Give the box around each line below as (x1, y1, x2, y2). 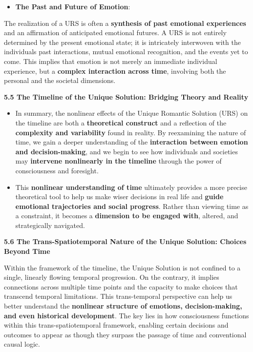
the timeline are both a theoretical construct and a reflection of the (15, 117, 227, 127)
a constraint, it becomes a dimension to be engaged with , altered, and (15, 210, 238, 221)
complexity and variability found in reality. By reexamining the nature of (15, 127, 246, 137)
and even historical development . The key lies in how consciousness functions (4, 310, 249, 320)
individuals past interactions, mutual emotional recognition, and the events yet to (4, 46, 248, 57)
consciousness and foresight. (15, 165, 99, 175)
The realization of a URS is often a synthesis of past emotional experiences (4, 18, 246, 28)
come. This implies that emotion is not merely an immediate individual (4, 56, 217, 66)
